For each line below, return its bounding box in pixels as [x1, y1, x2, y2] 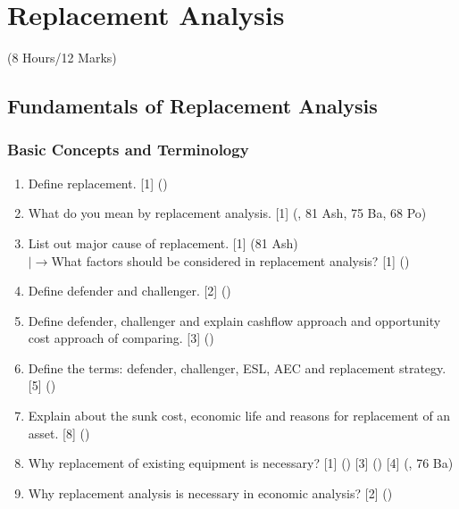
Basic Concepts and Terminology [7, 138, 249, 161]
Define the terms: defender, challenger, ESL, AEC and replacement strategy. [28, 358, 446, 377]
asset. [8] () [28, 423, 90, 442]
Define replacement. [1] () [28, 173, 168, 192]
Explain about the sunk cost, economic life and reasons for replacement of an [28, 406, 451, 425]
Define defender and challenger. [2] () [28, 281, 231, 300]
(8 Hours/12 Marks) [7, 48, 117, 67]
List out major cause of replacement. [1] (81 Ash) [28, 233, 298, 252]
